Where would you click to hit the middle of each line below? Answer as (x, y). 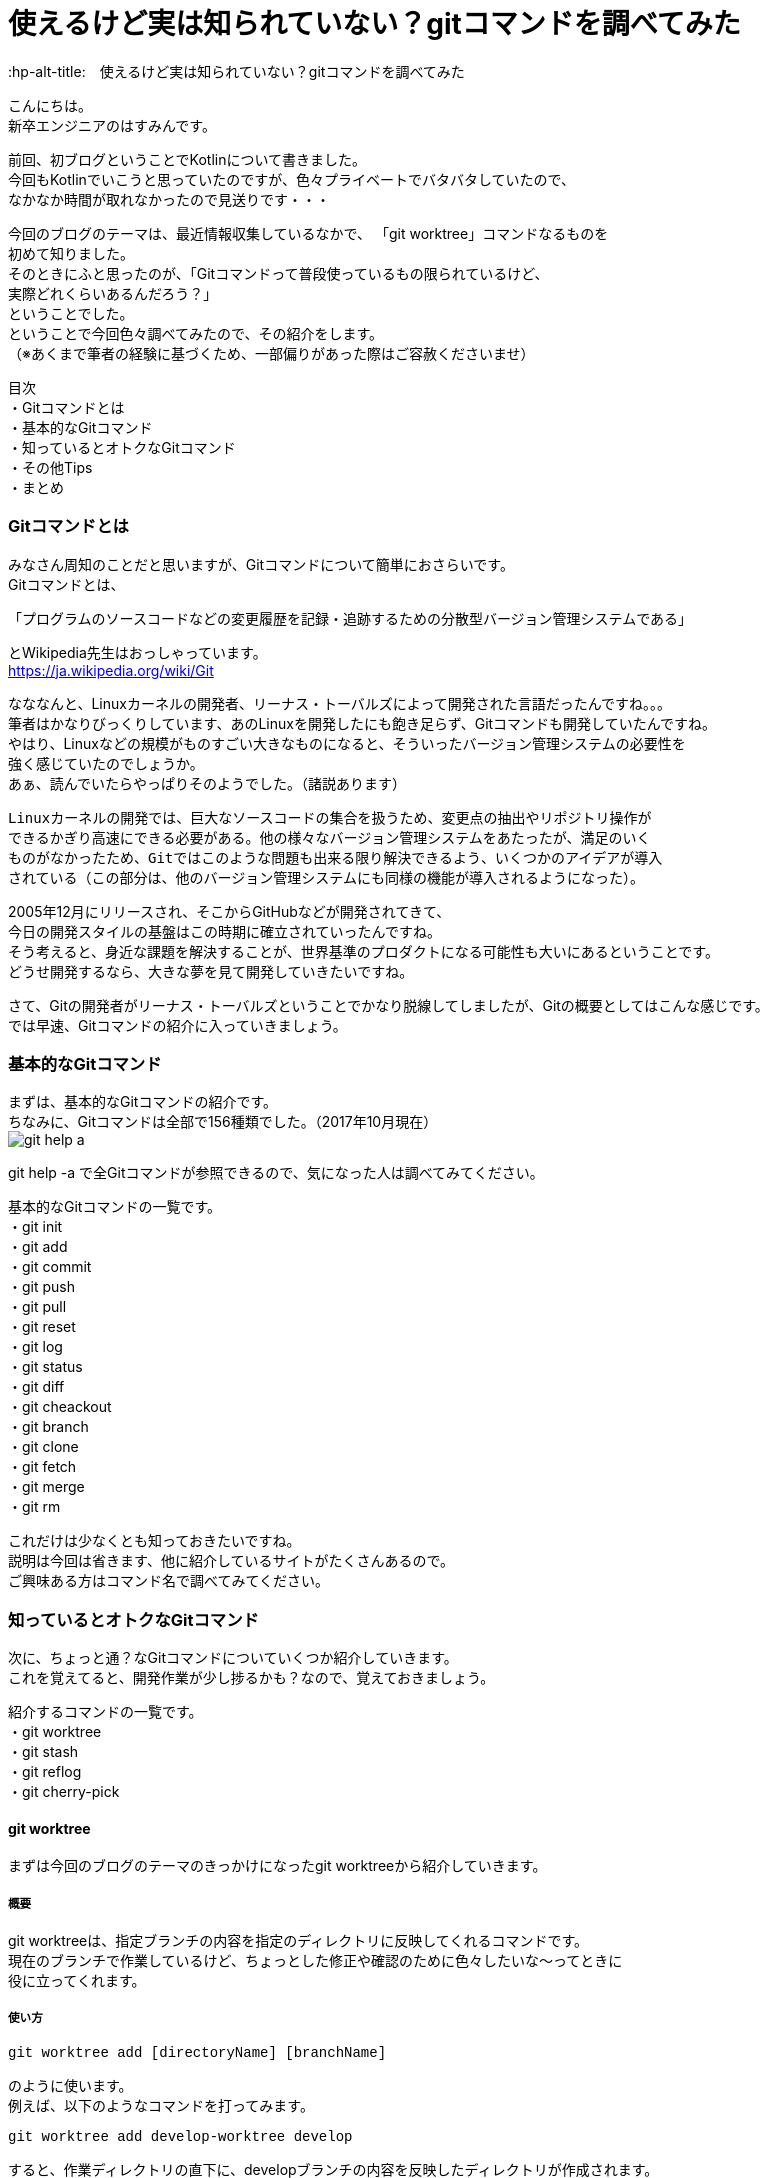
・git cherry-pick (64, 1791)
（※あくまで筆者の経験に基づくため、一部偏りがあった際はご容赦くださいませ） (271, 353)
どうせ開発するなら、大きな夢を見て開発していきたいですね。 (211, 971)
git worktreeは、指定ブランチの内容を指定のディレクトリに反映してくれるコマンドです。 (298, 1940)
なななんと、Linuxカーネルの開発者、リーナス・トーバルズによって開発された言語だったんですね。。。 (339, 703)
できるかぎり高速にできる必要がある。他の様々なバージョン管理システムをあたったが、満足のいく (329, 837)
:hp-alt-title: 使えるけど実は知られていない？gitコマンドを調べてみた (236, 71)
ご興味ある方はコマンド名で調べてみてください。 (169, 1581)
